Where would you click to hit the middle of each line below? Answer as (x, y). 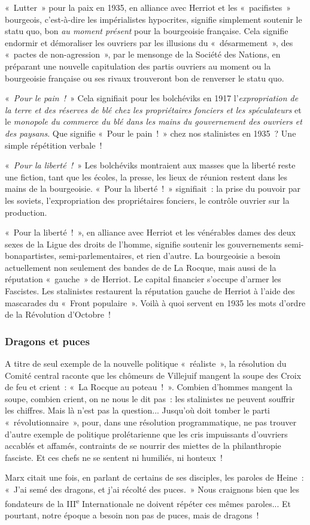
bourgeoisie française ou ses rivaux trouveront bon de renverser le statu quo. (145, 78)
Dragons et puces (47, 341)
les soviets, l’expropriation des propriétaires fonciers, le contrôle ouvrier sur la (147, 200)
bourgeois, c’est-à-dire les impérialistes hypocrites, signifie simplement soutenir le (154, 19)
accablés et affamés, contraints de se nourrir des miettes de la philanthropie (143, 446)
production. (26, 212)
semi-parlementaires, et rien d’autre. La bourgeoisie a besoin (170, 256)
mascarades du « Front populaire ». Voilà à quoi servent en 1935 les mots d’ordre (155, 302)
